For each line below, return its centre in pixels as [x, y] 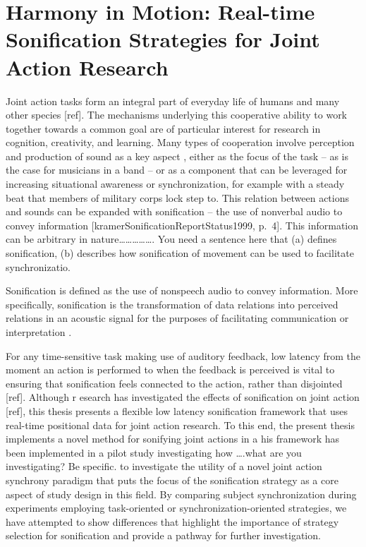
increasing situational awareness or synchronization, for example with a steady [175, 184]
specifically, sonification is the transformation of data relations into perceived [172, 304]
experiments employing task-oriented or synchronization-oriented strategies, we [176, 508]
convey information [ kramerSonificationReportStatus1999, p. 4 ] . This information [182, 225]
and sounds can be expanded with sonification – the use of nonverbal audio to [174, 211]
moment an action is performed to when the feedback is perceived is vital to [170, 369]
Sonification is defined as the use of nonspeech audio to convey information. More [182, 290]
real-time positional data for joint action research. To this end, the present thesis [180, 425]
